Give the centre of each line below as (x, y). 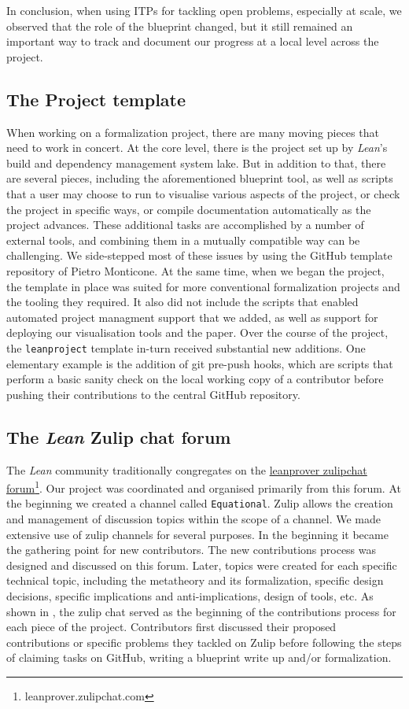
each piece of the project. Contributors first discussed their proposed (171, 627)
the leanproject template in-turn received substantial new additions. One (186, 347)
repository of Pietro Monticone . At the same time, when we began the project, (195, 270)
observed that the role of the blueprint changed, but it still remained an (180, 26)
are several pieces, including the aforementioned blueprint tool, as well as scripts (200, 178)
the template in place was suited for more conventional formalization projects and (203, 286)
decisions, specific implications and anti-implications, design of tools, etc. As (190, 596)
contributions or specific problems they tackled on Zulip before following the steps (204, 642)
